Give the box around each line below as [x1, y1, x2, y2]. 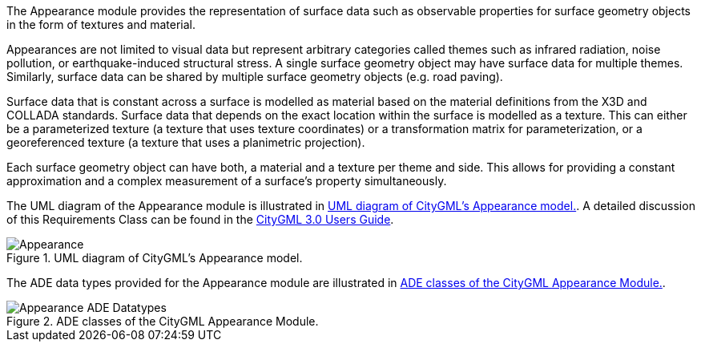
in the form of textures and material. [6, 18, 195, 31]
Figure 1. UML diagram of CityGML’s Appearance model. [6, 251, 303, 265]
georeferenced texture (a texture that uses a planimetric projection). [6, 136, 365, 149]
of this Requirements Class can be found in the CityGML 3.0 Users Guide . [6, 212, 394, 226]
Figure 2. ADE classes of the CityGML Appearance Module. [6, 314, 319, 328]
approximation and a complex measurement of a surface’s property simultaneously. [6, 174, 447, 188]
